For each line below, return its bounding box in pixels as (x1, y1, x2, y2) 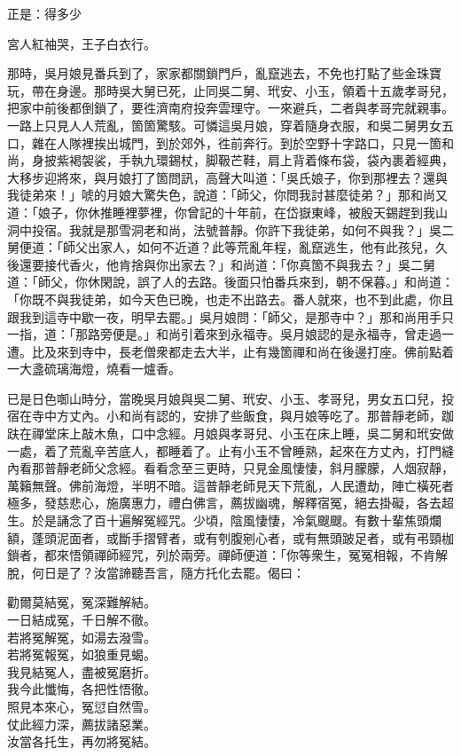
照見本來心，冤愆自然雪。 (7, 697, 156, 715)
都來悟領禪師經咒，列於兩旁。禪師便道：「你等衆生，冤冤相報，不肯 (43, 546, 435, 564)
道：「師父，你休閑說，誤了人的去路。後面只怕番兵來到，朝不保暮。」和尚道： (7, 272, 454, 291)
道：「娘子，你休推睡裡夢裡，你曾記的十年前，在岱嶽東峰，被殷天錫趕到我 (7, 202, 435, 221)
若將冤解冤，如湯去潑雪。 (7, 627, 156, 646)
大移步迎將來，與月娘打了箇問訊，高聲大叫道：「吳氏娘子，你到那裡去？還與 (7, 168, 448, 186)
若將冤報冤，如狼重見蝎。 (7, 645, 156, 664)
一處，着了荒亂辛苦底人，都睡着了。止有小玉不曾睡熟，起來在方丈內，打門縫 (7, 441, 454, 460)
